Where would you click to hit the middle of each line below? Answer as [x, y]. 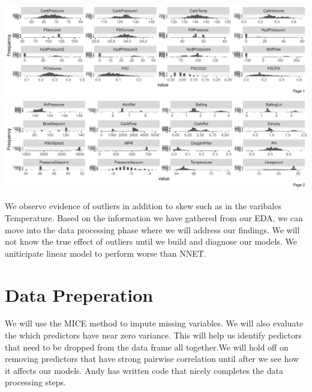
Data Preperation [79, 294]
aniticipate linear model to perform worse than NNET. [106, 253]
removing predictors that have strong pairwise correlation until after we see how [152, 359]
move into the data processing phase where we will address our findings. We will [152, 229]
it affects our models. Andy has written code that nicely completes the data [144, 370]
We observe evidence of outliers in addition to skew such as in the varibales [143, 206]
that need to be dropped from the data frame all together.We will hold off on [147, 347]
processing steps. [35, 382]
